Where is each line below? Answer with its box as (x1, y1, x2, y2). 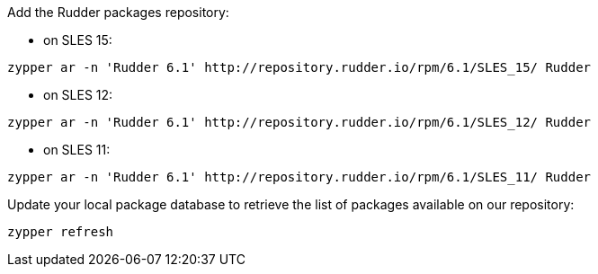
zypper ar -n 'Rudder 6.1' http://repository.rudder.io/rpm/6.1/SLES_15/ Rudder (7, 60, 592, 75)
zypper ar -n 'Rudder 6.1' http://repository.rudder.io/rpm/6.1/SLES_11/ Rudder (7, 170, 592, 184)
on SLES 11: (43, 142, 111, 157)
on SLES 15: (43, 32, 112, 48)
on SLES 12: (43, 87, 113, 102)
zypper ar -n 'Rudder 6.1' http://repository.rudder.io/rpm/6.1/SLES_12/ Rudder (7, 115, 592, 129)
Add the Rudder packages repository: (7, 4, 229, 20)
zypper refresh (7, 225, 114, 239)
